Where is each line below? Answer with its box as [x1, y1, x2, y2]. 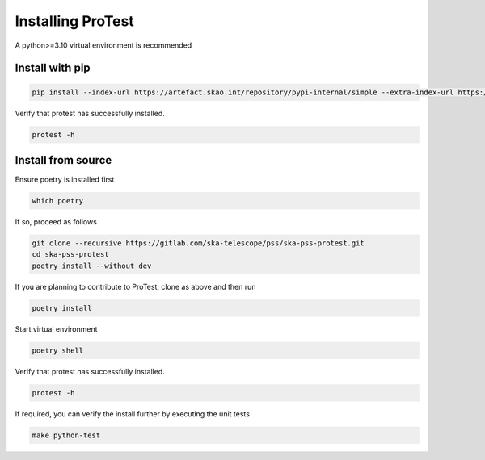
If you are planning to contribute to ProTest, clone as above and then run [15, 282, 256, 291]
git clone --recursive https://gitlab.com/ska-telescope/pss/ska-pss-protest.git [32, 238, 365, 248]
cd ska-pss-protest [32, 250, 109, 259]
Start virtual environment [15, 324, 98, 334]
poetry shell [32, 345, 84, 355]
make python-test [32, 430, 101, 440]
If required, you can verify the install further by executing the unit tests [15, 408, 251, 419]
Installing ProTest [15, 12, 135, 30]
